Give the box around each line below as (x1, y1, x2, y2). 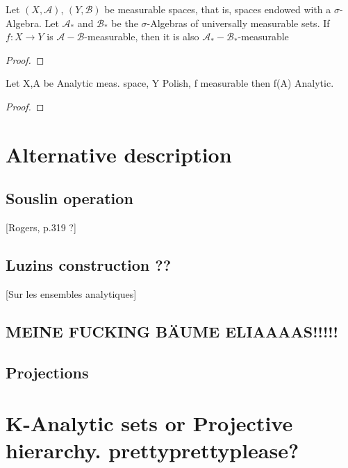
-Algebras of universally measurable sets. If (147, 15, 330, 30)
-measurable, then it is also (84, 29, 199, 44)
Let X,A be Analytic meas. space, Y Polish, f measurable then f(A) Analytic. (6, 76, 334, 90)
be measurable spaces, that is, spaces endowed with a (104, 2, 331, 16)
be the (111, 15, 138, 30)
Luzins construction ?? (6, 254, 172, 276)
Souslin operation (6, 187, 133, 209)
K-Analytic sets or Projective (6, 409, 293, 437)
